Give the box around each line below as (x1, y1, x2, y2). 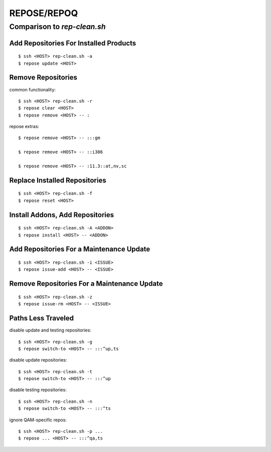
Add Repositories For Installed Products (9, 39, 137, 47)
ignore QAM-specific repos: (9, 417, 67, 423)
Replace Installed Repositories (9, 176, 106, 184)
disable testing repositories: (9, 387, 67, 393)
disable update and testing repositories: (9, 327, 91, 333)
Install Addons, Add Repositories (9, 210, 114, 219)
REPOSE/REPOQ (9, 8, 78, 19)
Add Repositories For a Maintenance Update (9, 245, 151, 254)
